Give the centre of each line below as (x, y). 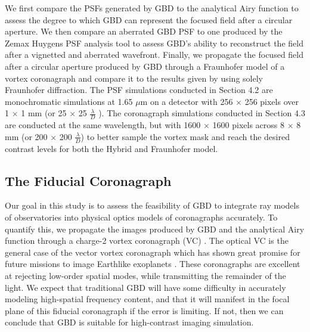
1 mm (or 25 (44, 113)
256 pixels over (272, 101)
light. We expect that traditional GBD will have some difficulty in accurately (145, 287)
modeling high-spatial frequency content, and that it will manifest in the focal (147, 299)
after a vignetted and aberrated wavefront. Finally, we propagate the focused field (154, 55)
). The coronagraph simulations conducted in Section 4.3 (202, 113)
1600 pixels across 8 (248, 125)
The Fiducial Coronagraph (88, 180)
